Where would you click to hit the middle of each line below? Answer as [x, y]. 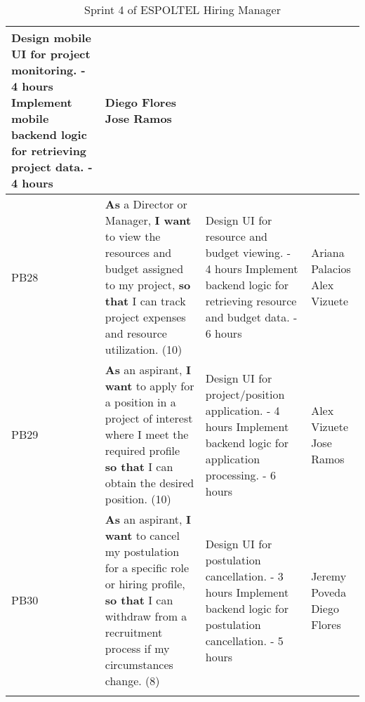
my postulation [142, 551]
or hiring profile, [145, 584]
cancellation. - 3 [244, 576]
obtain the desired [150, 483]
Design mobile [51, 38]
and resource [136, 333]
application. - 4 [243, 410]
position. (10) [138, 499]
